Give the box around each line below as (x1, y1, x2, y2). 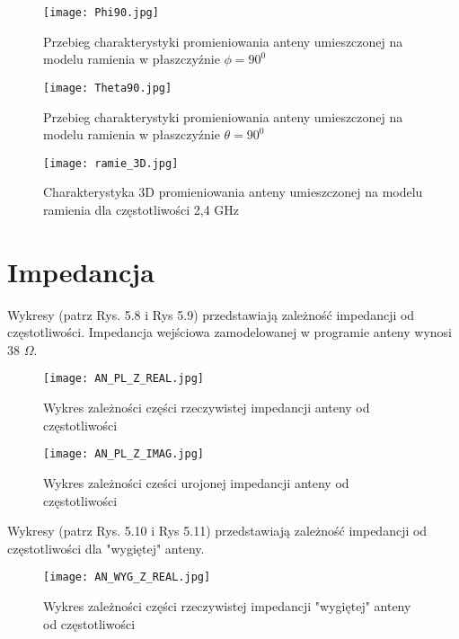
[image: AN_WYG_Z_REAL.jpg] (43, 571, 211, 584)
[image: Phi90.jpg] (43, 6, 159, 19)
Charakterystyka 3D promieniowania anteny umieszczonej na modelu (43, 182, 423, 201)
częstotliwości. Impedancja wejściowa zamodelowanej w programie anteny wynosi (7, 323, 452, 342)
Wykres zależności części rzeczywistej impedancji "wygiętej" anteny (43, 596, 411, 615)
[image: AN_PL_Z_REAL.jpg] (43, 372, 204, 386)
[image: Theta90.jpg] (43, 81, 172, 94)
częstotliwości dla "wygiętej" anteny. (7, 538, 205, 557)
